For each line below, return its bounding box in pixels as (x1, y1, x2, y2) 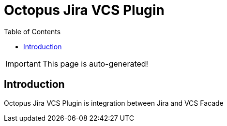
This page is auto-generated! (42, 58, 149, 69)
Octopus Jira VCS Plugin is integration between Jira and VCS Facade (4, 98, 224, 107)
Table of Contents (4, 27, 61, 36)
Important (5, 58, 41, 69)
